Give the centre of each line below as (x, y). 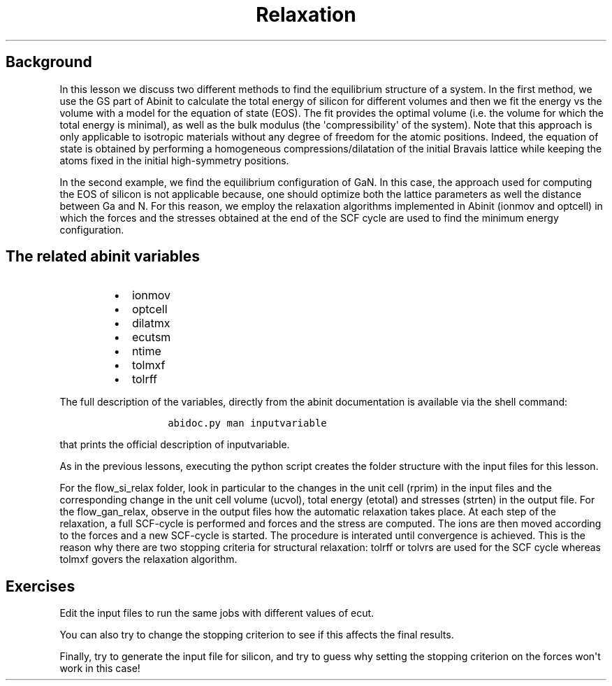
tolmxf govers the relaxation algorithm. (148, 559)
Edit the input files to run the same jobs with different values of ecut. (217, 613)
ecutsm (151, 337)
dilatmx (151, 323)
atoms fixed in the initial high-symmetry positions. (174, 160)
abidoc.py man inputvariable (247, 423)
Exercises (41, 586)
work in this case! (100, 669)
